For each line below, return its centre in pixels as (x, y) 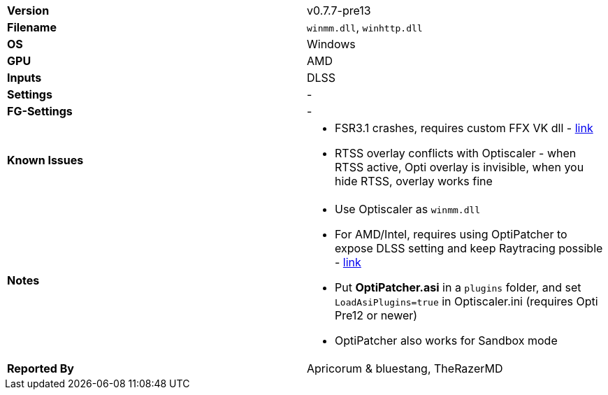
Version (28, 10)
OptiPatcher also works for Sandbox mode (446, 340)
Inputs (24, 78)
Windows (331, 44)
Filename (32, 27)
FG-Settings (40, 111)
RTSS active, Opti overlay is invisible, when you (459, 167)
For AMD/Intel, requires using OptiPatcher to (451, 234)
